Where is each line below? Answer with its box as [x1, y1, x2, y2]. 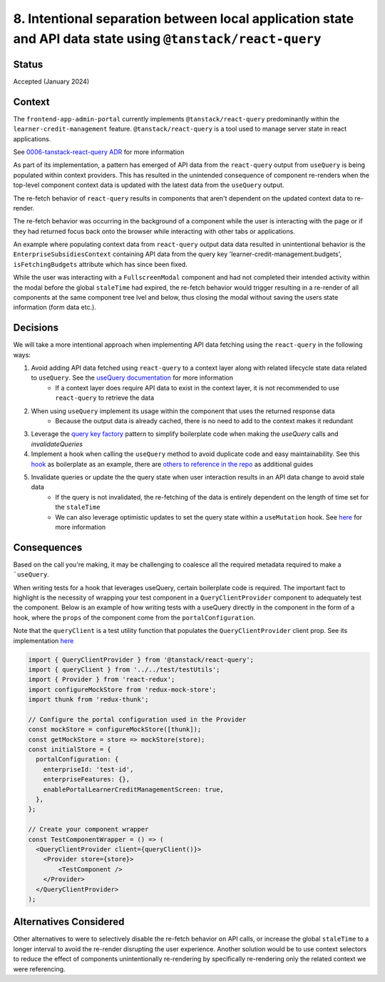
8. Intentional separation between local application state [13, 11, 354, 26]
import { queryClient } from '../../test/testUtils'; [28, 665, 220, 674]
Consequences [13, 541, 83, 553]
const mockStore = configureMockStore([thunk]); [28, 725, 202, 734]
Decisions [13, 322, 58, 334]
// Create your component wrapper [28, 825, 149, 834]
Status [13, 58, 43, 71]
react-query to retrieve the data [55, 393, 155, 403]
